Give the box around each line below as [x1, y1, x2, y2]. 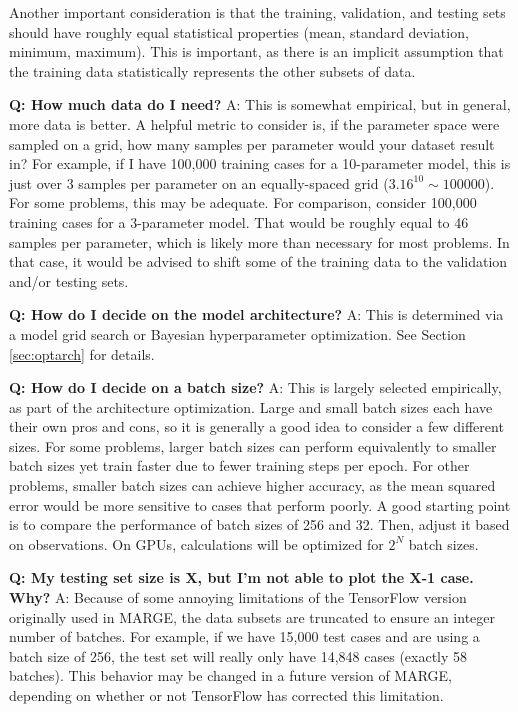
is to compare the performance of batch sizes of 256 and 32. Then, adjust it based [9, 514, 510, 535]
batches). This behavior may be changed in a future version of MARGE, [9, 665, 453, 686]
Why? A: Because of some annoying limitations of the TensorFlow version [9, 587, 467, 608]
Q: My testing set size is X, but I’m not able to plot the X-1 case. [9, 567, 474, 588]
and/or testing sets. [9, 270, 129, 291]
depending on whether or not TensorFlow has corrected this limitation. [9, 685, 444, 705]
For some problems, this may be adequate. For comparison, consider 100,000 [9, 192, 477, 213]
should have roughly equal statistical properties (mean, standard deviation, [9, 21, 469, 42]
